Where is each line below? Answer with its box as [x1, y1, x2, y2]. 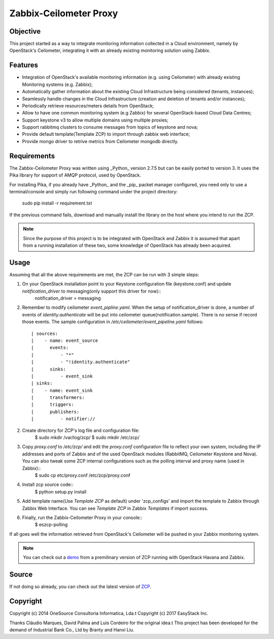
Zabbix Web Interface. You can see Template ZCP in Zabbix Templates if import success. [22, 505, 209, 511]
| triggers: [31, 402, 74, 408]
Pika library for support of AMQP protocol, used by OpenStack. [9, 172, 142, 178]
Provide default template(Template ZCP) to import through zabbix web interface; [22, 131, 190, 137]
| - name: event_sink [31, 387, 93, 393]
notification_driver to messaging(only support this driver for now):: [22, 288, 161, 294]
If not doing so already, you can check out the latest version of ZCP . [9, 584, 152, 590]
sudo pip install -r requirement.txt [22, 200, 92, 206]
